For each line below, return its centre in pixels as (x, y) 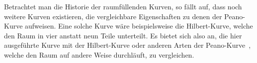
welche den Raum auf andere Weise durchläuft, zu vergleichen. (99, 54)
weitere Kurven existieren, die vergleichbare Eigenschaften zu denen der (113, 16)
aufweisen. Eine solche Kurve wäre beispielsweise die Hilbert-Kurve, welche (139, 26)
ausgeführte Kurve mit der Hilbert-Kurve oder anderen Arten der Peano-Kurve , (128, 45)
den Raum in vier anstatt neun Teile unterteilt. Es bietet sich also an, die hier (123, 35)
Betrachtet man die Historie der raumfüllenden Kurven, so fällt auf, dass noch (123, 6)
